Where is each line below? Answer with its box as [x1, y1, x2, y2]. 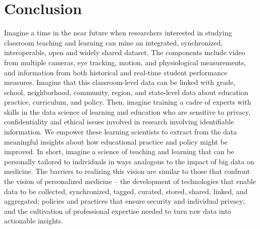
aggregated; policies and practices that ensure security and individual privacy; [4, 196, 245, 206]
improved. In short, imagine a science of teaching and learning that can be [4, 146, 234, 157]
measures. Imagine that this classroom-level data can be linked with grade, [4, 77, 236, 87]
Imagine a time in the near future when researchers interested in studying [4, 27, 232, 38]
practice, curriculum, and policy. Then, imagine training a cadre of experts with [4, 97, 251, 107]
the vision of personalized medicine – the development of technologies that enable [4, 176, 256, 187]
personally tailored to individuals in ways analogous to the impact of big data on [4, 156, 254, 166]
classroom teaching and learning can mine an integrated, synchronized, [4, 37, 223, 48]
